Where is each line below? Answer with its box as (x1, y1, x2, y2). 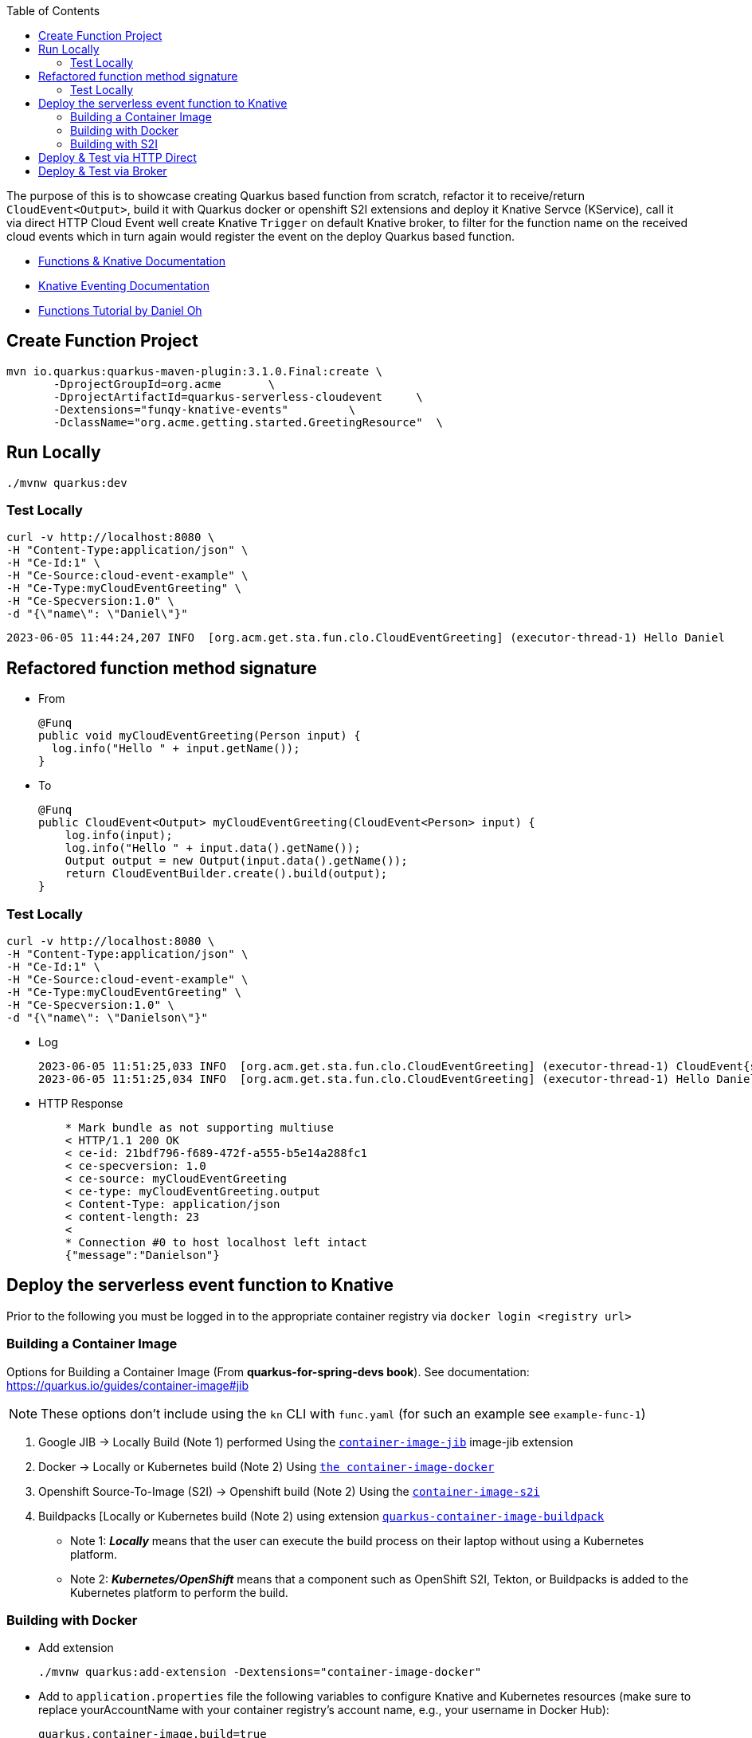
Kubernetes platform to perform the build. (70, 1585, 288, 1599)
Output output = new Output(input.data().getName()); (65, 854, 408, 868)
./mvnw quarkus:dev (6, 476, 127, 489)
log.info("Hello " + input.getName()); (51, 742, 300, 755)
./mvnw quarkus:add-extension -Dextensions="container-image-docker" (38, 1665, 482, 1679)
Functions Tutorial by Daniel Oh (38, 304, 202, 317)
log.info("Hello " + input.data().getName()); (65, 842, 361, 855)
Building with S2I (70, 137, 158, 151)
